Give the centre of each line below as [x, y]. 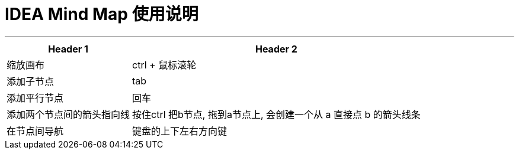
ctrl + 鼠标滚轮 [164, 65]
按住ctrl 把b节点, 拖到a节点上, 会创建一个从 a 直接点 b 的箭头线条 [276, 114]
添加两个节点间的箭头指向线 [68, 114]
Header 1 [68, 49]
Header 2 [276, 49]
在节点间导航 [35, 131]
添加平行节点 [35, 98]
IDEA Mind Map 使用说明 [102, 14]
